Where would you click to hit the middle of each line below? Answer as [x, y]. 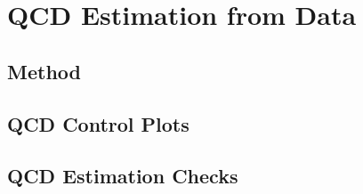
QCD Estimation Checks [123, 176]
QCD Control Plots [98, 123]
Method [44, 71]
